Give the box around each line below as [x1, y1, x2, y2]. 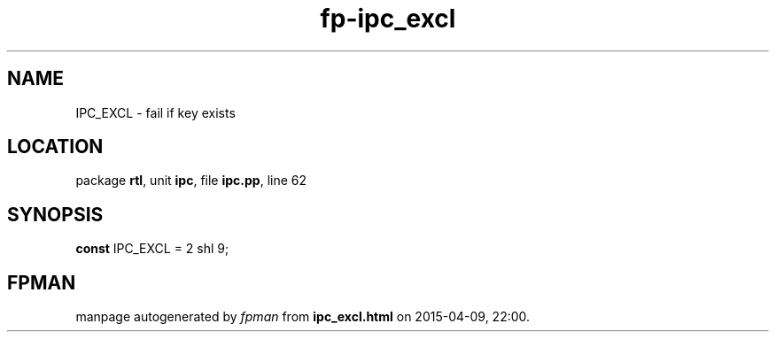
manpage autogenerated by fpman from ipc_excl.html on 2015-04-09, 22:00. [75, 309, 531, 325]
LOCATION [7, 135, 104, 158]
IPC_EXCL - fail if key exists [75, 104, 236, 120]
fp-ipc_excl [320, 4, 456, 34]
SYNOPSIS [7, 203, 104, 226]
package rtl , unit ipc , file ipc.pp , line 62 [75, 173, 307, 189]
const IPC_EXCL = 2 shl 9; [75, 241, 229, 257]
